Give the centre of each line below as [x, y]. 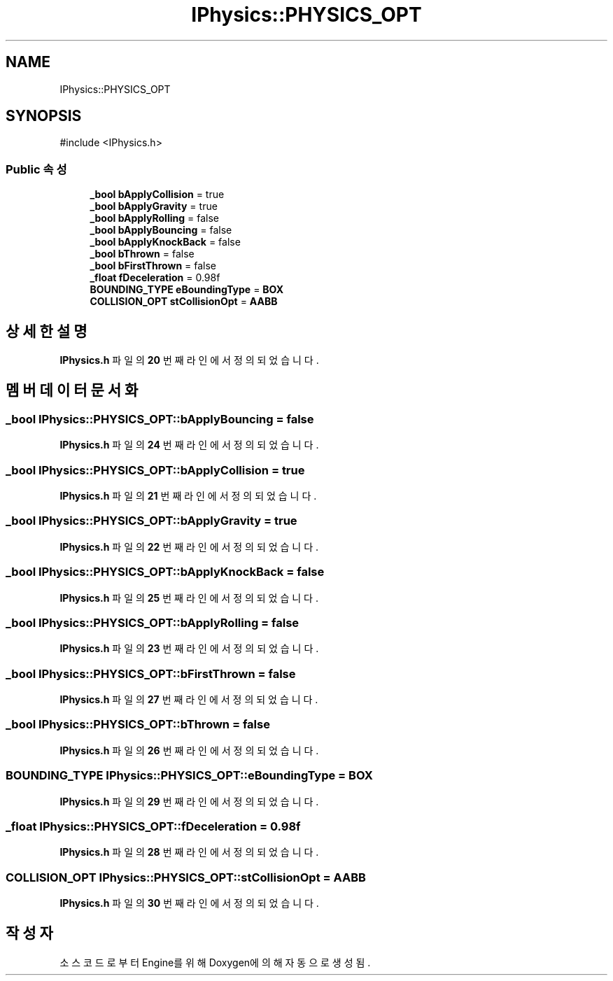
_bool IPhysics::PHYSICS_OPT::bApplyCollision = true [155, 470]
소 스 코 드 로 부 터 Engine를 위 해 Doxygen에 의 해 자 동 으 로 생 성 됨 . [215, 962]
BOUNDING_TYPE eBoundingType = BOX [186, 290]
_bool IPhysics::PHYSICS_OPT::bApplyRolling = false [153, 622]
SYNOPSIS [44, 116]
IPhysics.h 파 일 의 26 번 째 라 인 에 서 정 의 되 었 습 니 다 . [189, 750]
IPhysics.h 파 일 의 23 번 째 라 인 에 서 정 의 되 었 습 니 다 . [189, 649]
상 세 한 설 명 [47, 331]
